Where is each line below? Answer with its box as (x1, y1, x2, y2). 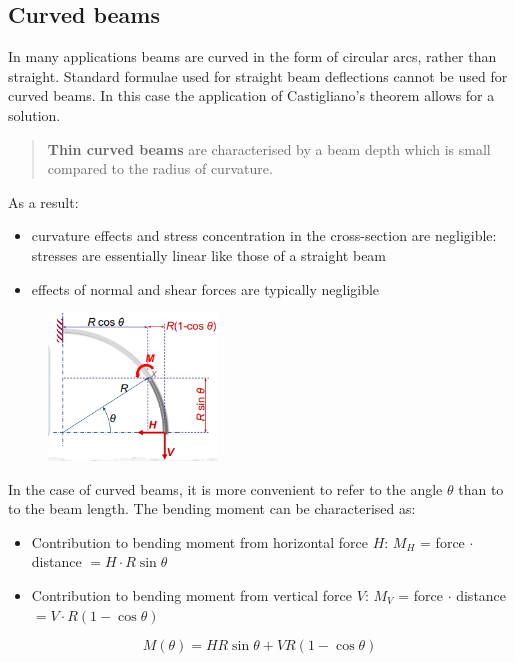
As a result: (8, 191, 79, 212)
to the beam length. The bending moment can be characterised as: (8, 498, 416, 519)
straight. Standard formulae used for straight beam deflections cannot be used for (8, 65, 508, 86)
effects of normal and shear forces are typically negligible (31, 278, 380, 299)
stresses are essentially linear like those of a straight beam (31, 244, 387, 265)
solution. (8, 104, 61, 125)
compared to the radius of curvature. (47, 158, 273, 179)
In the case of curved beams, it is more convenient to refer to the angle (8, 478, 443, 499)
